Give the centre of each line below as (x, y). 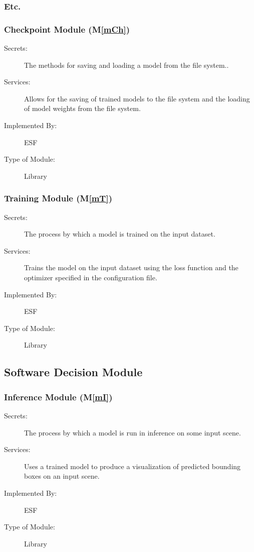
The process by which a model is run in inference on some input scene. (133, 432)
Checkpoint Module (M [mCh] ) (67, 29)
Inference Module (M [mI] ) (58, 397)
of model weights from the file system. (82, 108)
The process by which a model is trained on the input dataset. (120, 234)
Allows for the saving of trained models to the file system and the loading (137, 98)
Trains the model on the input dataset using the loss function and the (131, 267)
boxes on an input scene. (62, 476)
